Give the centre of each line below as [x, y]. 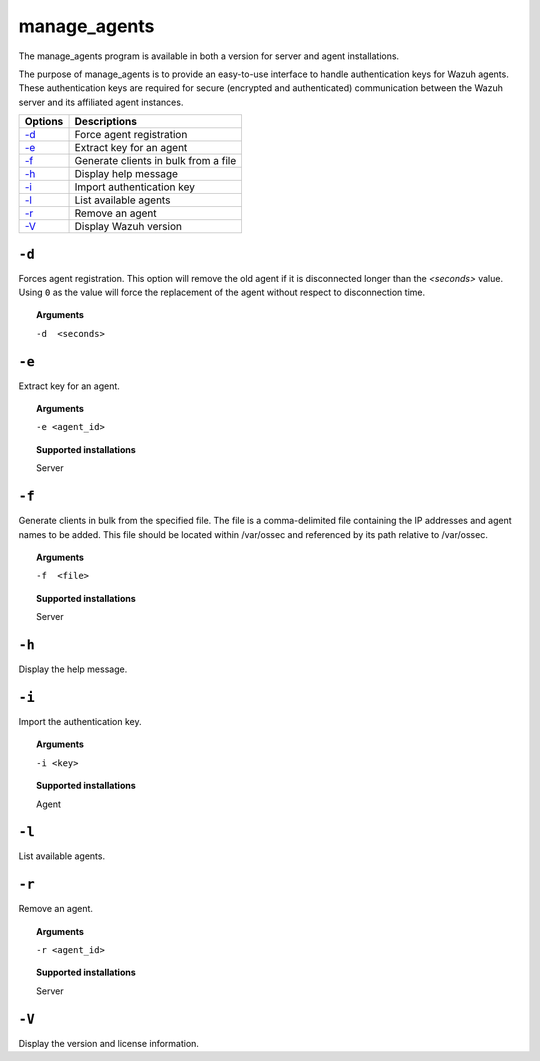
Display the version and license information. [109, 1043]
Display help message [126, 174]
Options [44, 122]
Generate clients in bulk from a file [155, 161]
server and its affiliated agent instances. [101, 102]
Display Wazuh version [128, 227]
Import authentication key [134, 187]
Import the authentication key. [80, 721]
